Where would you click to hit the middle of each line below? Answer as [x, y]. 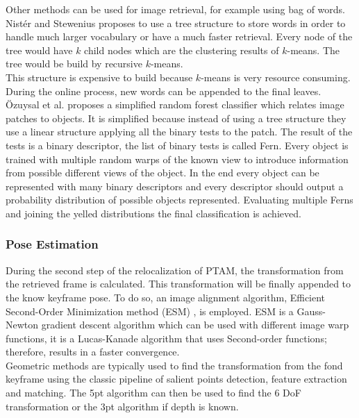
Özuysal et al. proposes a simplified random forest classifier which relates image [175, 104]
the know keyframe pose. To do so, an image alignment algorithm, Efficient [166, 297]
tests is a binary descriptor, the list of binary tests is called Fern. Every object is [177, 145]
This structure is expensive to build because [99, 77]
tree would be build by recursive [74, 64]
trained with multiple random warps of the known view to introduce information [177, 159]
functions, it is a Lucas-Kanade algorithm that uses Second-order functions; [166, 338]
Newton [22, 325]
